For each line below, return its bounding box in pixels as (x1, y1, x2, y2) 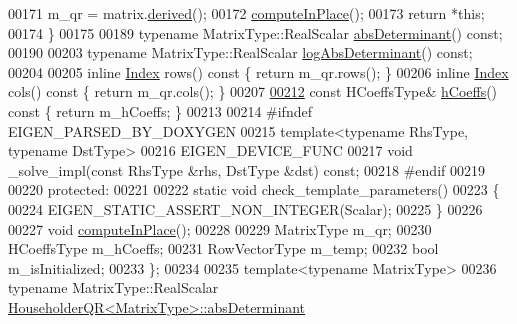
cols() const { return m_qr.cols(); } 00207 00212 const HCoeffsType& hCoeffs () (8, 81, 498, 102)
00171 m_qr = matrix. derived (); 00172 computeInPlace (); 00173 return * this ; (8, 3, 485, 23)
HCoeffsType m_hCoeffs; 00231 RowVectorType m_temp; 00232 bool (8, 238, 439, 259)
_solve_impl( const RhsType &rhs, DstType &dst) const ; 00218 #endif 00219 (8, 159, 485, 180)
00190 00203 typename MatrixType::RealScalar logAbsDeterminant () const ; (8, 42, 473, 63)
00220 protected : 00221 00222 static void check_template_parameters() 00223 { (8, 179, 500, 200)
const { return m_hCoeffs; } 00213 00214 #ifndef (8, 100, 312, 121)
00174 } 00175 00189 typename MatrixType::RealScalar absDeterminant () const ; (8, 22, 503, 43)
